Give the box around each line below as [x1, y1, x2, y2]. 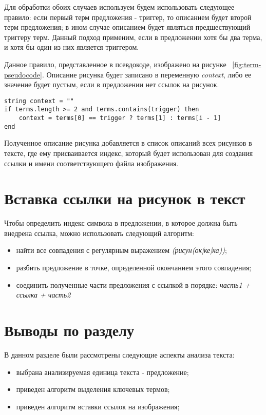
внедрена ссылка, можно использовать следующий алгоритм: [4, 227, 194, 238]
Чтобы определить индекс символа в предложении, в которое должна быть [4, 218, 238, 228]
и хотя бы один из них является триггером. [4, 42, 139, 52]
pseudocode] [4, 69, 42, 80]
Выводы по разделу [4, 320, 134, 341]
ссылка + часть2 [16, 289, 71, 300]
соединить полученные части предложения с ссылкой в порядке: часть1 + [16, 279, 251, 290]
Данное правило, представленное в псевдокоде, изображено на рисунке [4, 58, 226, 69]
